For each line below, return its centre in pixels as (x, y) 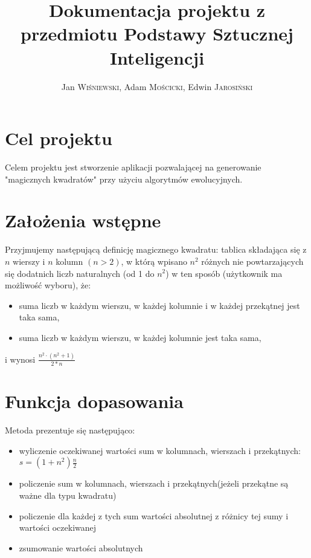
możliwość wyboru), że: (48, 285)
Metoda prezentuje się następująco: (70, 430)
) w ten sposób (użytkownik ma (224, 273)
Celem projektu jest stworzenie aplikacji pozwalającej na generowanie (133, 167)
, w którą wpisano (154, 261)
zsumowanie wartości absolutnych (81, 547)
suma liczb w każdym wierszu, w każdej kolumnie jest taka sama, (140, 337)
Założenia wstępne (83, 220)
